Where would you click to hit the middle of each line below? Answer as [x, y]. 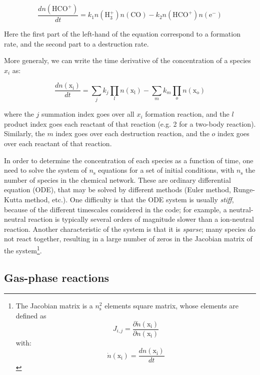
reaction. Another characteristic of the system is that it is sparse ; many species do [130, 229]
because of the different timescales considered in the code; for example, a [115, 209]
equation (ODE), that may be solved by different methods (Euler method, [117, 190]
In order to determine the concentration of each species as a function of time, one [129, 160]
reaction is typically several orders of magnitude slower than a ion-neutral [141, 219]
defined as [31, 315]
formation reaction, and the [187, 114]
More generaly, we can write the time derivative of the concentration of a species [127, 60]
